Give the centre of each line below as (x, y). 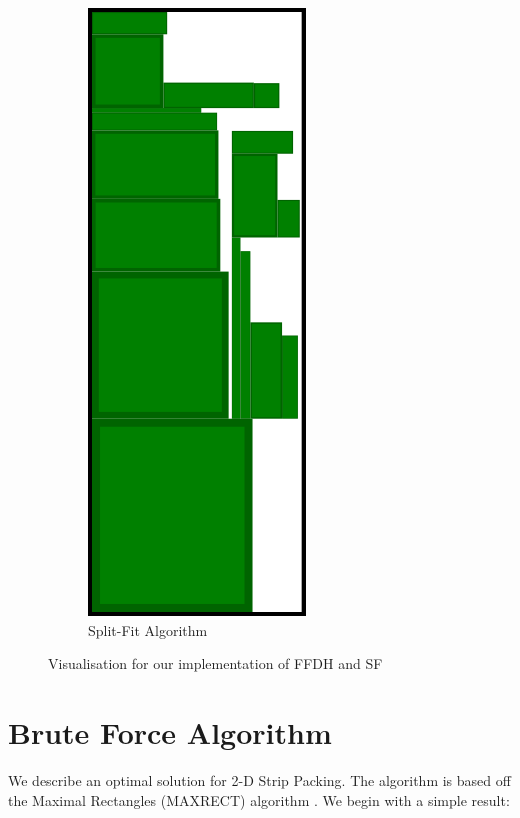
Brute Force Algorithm (170, 731)
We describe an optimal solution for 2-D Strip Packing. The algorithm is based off (259, 779)
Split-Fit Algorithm (148, 629)
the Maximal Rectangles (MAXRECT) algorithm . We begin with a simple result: (259, 799)
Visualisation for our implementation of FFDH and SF (215, 663)
